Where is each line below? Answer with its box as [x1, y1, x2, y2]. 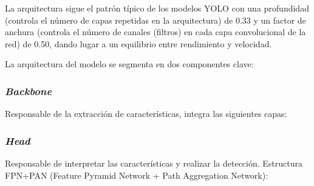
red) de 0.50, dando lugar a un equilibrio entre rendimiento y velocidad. [5, 37, 272, 50]
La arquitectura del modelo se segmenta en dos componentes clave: [5, 58, 254, 70]
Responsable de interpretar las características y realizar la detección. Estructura [5, 157, 303, 169]
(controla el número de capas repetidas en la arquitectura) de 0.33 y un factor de [5, 13, 306, 26]
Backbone [5, 83, 52, 98]
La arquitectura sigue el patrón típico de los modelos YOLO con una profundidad [5, 2, 309, 14]
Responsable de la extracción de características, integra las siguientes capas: [5, 107, 287, 120]
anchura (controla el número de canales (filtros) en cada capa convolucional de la [5, 25, 306, 38]
